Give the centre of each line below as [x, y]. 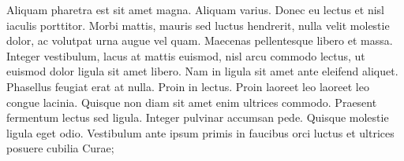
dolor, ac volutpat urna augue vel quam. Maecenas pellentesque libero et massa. [200, 40]
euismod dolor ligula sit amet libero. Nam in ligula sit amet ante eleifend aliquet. [202, 71]
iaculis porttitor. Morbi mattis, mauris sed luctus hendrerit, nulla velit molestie [198, 25]
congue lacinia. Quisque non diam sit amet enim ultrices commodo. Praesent [192, 102]
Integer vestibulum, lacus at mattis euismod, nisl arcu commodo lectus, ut [186, 55]
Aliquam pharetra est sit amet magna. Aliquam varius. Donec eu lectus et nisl [195, 9]
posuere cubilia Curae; [60, 148]
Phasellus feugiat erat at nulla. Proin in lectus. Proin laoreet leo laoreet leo [188, 86]
